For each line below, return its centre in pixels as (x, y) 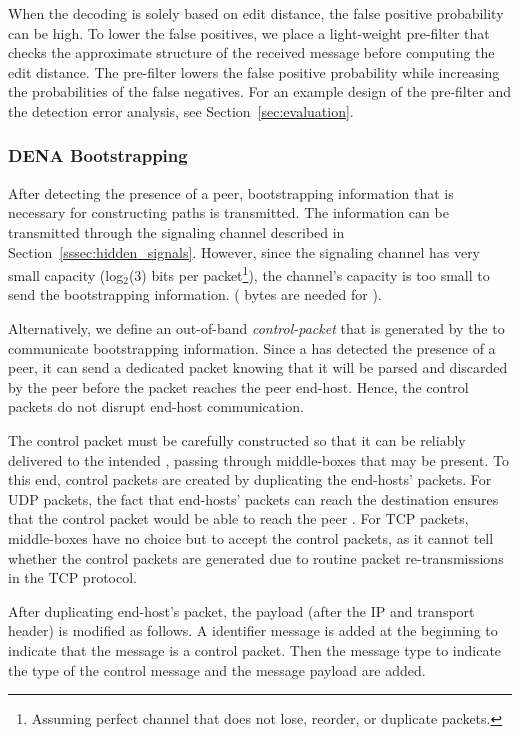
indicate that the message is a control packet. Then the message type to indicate (255, 649)
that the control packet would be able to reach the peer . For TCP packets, (238, 518)
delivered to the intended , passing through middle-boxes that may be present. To (258, 459)
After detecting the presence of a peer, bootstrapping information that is (231, 192)
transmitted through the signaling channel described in (176, 231)
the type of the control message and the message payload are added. (217, 669)
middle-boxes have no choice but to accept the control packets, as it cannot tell (251, 537)
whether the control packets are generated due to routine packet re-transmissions (256, 557)
